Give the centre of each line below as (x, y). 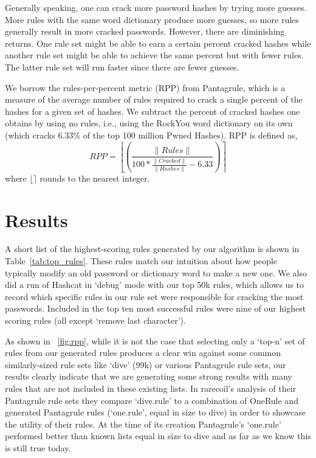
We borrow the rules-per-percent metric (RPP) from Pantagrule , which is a (145, 87)
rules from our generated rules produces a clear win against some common (143, 353)
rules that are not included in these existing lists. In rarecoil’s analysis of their (151, 388)
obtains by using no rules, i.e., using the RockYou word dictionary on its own (149, 123)
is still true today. (38, 447)
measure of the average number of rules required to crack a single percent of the (154, 99)
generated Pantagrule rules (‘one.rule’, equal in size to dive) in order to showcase (155, 412)
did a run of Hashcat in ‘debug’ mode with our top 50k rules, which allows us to (154, 285)
